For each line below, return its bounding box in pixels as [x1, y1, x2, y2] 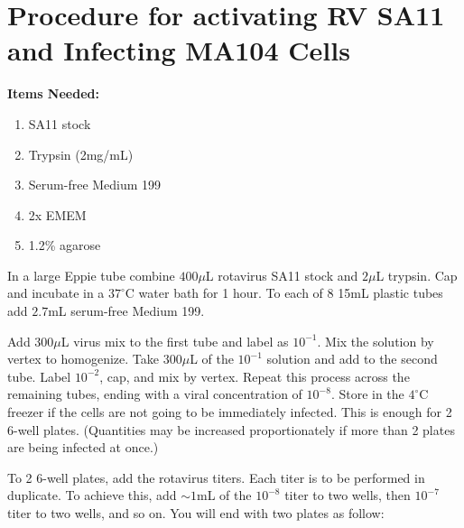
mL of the [197, 486, 252, 505]
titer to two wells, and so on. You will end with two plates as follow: [7, 504, 385, 522]
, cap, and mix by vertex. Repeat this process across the [99, 366, 410, 385]
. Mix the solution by [317, 331, 434, 350]
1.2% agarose [28, 236, 101, 255]
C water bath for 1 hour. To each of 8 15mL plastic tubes [125, 283, 443, 302]
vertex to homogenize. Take [7, 349, 160, 368]
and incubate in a [7, 283, 105, 302]
